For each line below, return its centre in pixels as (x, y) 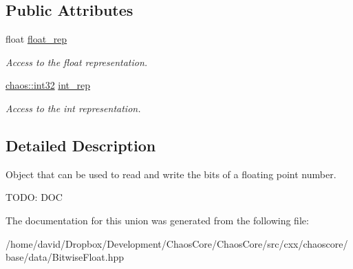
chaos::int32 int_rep (48, 85)
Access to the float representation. (77, 62)
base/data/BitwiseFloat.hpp (65, 257)
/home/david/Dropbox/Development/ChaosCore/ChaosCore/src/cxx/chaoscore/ (177, 243)
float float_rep (36, 39)
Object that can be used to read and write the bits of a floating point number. (171, 174)
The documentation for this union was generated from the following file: (157, 220)
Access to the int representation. (73, 108)
